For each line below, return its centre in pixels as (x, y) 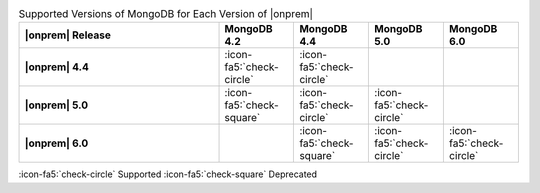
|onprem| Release (68, 35)
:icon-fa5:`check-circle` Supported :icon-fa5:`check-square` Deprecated (168, 174)
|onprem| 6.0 (56, 143)
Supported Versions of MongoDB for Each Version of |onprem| (166, 14)
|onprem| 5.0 (56, 105)
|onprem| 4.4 (56, 67)
